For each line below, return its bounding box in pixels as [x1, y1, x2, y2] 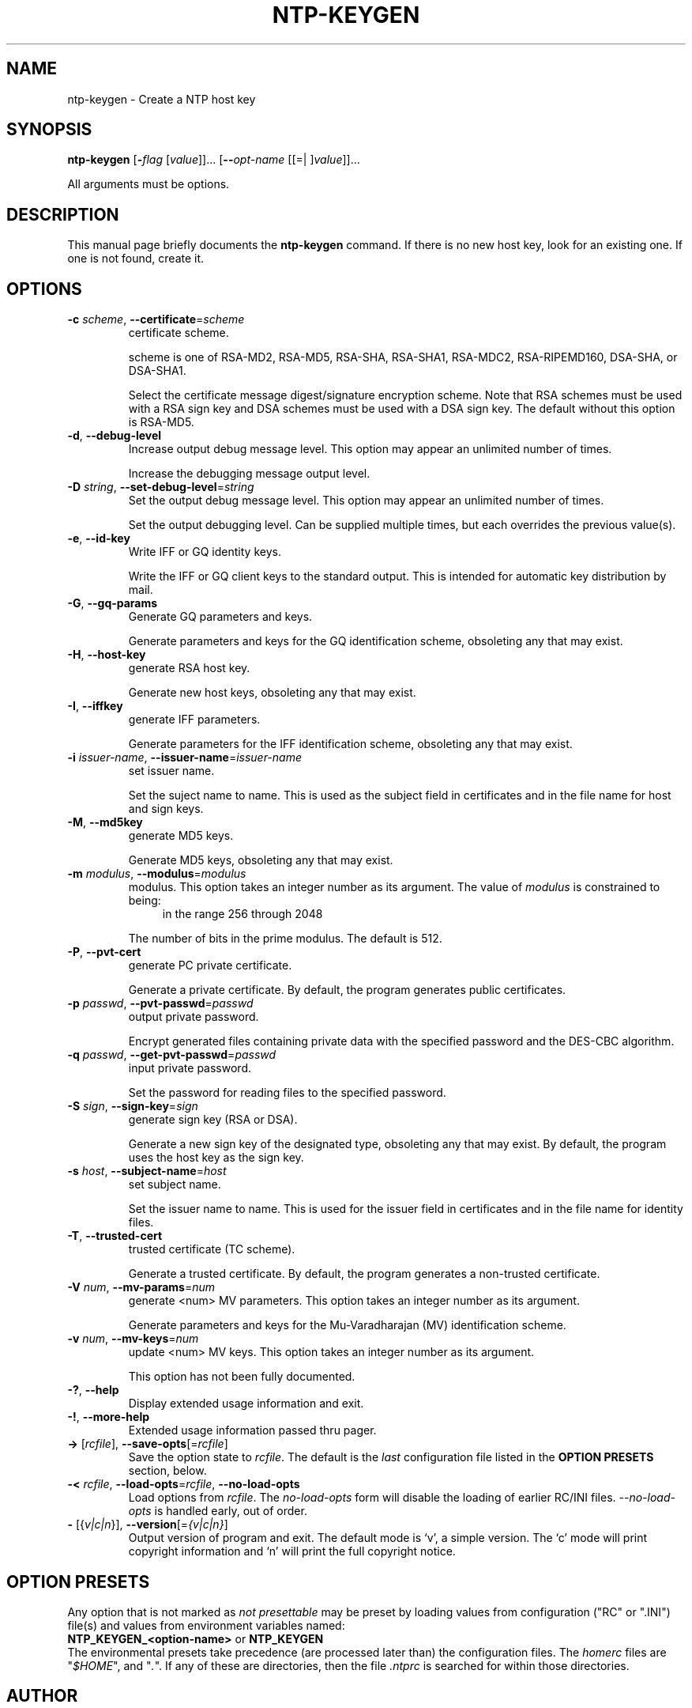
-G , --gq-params [67, 596, 158, 610]
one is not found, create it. [67, 251, 205, 266]
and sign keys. [128, 802, 204, 816]
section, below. [128, 1464, 207, 1478]
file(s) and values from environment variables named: [67, 1618, 345, 1632]
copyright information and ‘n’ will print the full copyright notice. [128, 1544, 456, 1559]
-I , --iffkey [67, 699, 123, 713]
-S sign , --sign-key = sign [67, 1099, 198, 1113]
